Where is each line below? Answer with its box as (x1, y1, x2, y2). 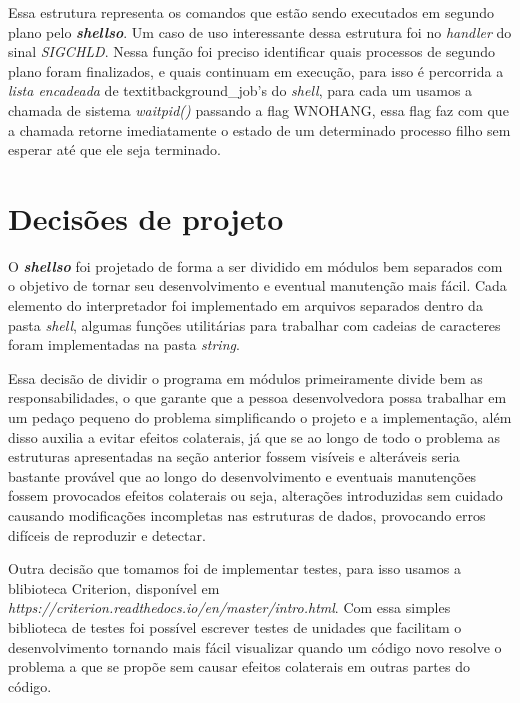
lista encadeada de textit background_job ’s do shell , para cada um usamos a (8, 80, 473, 101)
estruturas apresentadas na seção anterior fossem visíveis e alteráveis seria (8, 446, 460, 467)
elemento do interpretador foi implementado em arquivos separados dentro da (8, 295, 483, 316)
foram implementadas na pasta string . (8, 334, 240, 355)
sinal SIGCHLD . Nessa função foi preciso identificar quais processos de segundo (8, 41, 496, 62)
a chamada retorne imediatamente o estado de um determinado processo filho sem (8, 119, 511, 140)
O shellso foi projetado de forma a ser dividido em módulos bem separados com (8, 255, 503, 276)
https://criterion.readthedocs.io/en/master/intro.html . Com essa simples (8, 597, 451, 618)
